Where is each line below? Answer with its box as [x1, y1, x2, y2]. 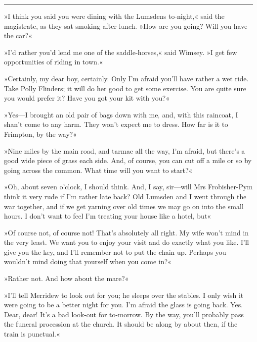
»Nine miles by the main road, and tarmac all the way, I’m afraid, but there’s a [4, 145, 245, 156]
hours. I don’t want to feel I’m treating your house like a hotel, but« [4, 211, 212, 221]
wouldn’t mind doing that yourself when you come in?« [4, 256, 171, 267]
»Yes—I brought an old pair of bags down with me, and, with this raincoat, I [4, 109, 238, 119]
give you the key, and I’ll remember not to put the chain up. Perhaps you [4, 246, 226, 257]
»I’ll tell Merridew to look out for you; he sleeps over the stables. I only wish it [4, 289, 244, 300]
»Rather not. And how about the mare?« [4, 273, 129, 284]
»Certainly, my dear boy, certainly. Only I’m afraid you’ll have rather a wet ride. [4, 73, 249, 83]
